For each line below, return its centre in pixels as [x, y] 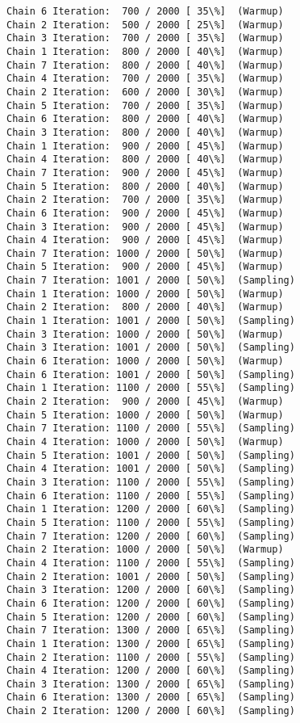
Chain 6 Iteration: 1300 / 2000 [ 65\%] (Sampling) [151, 698]
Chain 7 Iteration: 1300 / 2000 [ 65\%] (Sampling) [151, 631]
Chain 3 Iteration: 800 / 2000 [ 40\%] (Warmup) [145, 132]
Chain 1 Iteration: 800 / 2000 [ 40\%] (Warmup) [145, 51]
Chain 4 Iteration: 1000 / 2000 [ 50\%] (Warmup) [145, 442]
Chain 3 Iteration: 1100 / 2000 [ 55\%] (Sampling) [151, 482]
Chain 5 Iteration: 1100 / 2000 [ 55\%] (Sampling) [151, 522]
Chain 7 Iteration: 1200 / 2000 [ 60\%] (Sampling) [151, 536]
